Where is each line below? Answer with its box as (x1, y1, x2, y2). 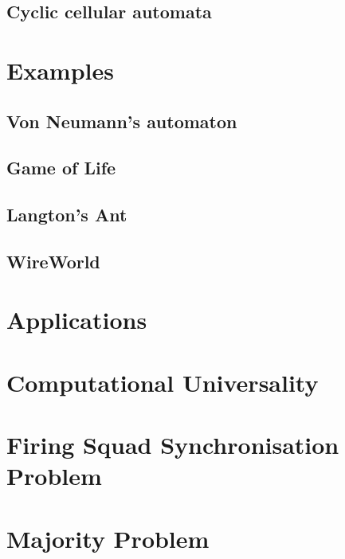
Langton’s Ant (6, 202, 127, 227)
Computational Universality (6, 365, 319, 398)
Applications (6, 303, 147, 336)
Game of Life (6, 155, 116, 180)
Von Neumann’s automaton (6, 108, 237, 133)
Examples (6, 53, 114, 86)
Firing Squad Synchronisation (6, 428, 339, 461)
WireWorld (6, 248, 100, 273)
